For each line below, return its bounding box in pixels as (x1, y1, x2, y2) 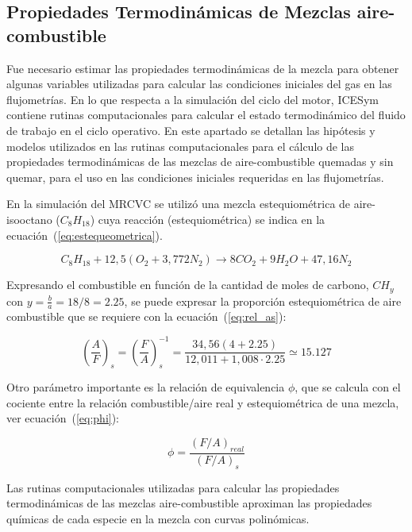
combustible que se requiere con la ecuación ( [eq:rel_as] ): (6, 308, 287, 325)
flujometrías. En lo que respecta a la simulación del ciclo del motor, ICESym (6, 91, 379, 107)
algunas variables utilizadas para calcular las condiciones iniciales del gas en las (6, 75, 392, 92)
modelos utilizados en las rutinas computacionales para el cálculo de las (6, 137, 355, 154)
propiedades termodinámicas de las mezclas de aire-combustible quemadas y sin (6, 153, 394, 170)
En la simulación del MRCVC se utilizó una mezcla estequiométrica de (6, 195, 351, 212)
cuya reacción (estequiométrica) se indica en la (98, 210, 325, 227)
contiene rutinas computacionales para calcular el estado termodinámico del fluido (6, 106, 406, 123)
